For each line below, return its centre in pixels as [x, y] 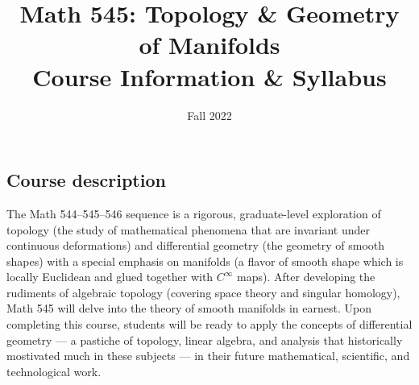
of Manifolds [209, 45]
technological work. [54, 371]
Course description [86, 180]
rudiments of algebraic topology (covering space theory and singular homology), [203, 292]
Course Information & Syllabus [209, 76]
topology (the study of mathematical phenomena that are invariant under [188, 229]
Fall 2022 [209, 115]
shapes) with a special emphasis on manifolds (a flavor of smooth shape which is [205, 261]
